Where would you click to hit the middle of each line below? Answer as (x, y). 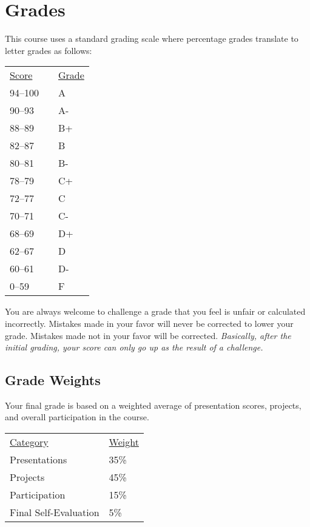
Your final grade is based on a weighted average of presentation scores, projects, (153, 405)
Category (29, 442)
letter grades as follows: (49, 50)
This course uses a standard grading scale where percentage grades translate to (152, 39)
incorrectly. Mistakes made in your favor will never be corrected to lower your (149, 323)
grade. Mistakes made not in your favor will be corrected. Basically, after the (148, 335)
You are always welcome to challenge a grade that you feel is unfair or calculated (155, 311)
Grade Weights (53, 380)
